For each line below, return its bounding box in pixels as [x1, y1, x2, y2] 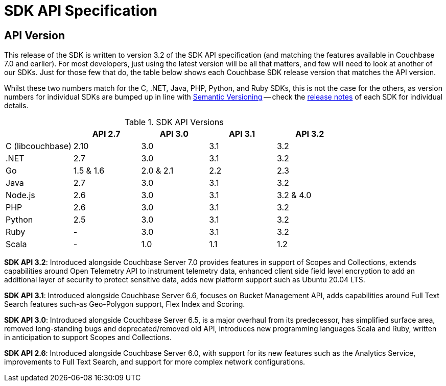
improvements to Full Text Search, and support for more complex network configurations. [4, 357, 306, 367]
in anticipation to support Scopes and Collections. [4, 333, 172, 342]
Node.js [6, 190, 35, 201]
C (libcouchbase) [6, 141, 72, 152]
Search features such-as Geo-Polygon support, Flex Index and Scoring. [4, 300, 245, 309]
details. [4, 101, 29, 110]
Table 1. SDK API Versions [124, 117, 224, 128]
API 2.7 [92, 129, 121, 139]
